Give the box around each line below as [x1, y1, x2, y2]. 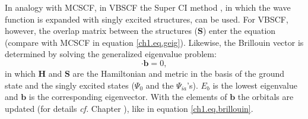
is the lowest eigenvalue [212, 79, 297, 91]
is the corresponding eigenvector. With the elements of [28, 90, 227, 103]
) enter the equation [203, 24, 276, 37]
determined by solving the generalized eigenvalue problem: [5, 48, 217, 60]
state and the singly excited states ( [5, 79, 135, 91]
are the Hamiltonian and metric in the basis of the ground [72, 67, 285, 79]
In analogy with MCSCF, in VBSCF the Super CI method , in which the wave [5, 1, 291, 13]
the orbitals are [237, 90, 294, 103]
